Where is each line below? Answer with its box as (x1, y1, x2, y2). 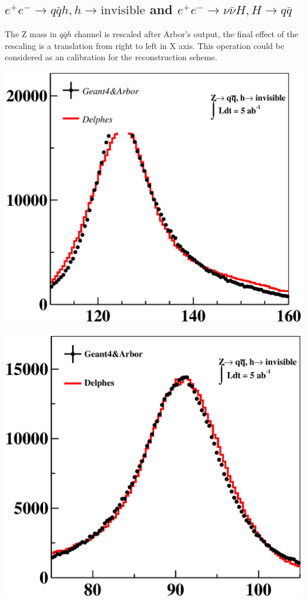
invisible (100, 4, 145, 17)
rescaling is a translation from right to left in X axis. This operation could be (5, 39, 285, 51)
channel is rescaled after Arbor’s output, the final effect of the (74, 28, 299, 40)
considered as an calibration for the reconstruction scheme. (5, 51, 217, 63)
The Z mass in (5, 28, 57, 40)
